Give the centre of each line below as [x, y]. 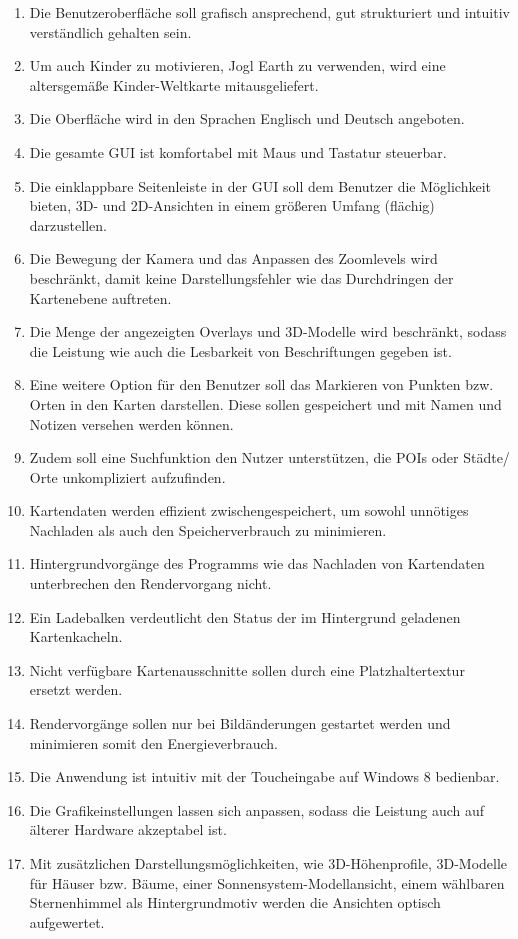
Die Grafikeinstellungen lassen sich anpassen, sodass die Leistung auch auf [257, 809]
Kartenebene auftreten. [100, 297]
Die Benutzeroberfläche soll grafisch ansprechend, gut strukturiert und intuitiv [269, 12]
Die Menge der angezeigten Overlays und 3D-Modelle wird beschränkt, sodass [268, 331]
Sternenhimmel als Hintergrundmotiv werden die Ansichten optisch [235, 902]
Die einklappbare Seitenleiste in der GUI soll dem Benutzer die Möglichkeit [260, 185]
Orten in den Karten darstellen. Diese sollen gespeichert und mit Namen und [265, 403]
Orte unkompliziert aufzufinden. [127, 476]
